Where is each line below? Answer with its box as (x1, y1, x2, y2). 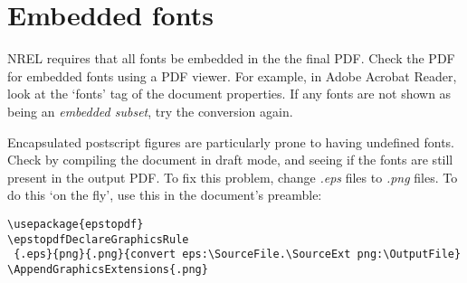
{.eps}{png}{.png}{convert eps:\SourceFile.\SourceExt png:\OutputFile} (14, 248, 462, 261)
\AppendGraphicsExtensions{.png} (7, 262, 208, 276)
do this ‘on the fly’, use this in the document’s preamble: (7, 185, 322, 204)
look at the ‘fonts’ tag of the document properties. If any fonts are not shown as (7, 84, 452, 103)
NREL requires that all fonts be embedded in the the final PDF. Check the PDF (7, 49, 455, 68)
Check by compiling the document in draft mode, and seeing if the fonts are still (7, 150, 453, 169)
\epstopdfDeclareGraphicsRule (7, 232, 189, 246)
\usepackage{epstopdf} (7, 217, 144, 231)
